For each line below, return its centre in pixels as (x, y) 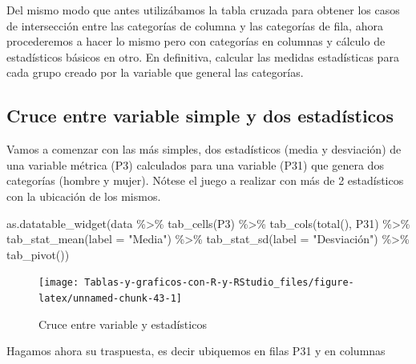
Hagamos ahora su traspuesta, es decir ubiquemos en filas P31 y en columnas (196, 351)
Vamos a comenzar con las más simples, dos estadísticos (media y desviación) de (204, 149)
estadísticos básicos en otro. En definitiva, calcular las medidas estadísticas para (203, 56)
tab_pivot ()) (38, 254)
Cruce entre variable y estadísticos (123, 324)
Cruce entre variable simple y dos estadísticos (200, 116)
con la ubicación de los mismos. (84, 196)
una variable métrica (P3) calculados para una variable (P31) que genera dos (195, 164)
